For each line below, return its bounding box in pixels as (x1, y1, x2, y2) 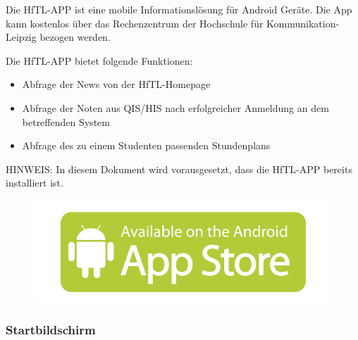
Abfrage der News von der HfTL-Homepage (22, 77, 211, 92)
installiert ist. (6, 175, 63, 190)
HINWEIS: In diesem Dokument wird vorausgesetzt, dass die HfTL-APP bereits (6, 161, 352, 176)
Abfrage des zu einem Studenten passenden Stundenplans (22, 138, 271, 153)
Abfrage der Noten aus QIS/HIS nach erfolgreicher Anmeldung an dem (22, 100, 329, 115)
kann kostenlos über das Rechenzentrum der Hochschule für (6, 15, 264, 30)
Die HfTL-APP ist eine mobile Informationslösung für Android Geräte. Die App (6, 2, 352, 16)
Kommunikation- (266, 15, 340, 30)
